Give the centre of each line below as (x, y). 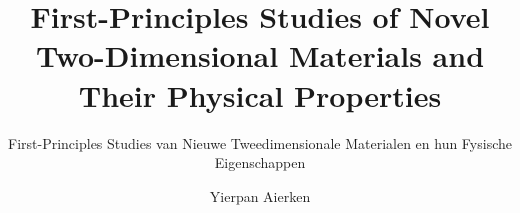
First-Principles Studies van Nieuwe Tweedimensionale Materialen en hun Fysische (260, 142)
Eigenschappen (260, 162)
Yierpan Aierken (260, 195)
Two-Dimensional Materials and (260, 55)
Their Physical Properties (260, 94)
